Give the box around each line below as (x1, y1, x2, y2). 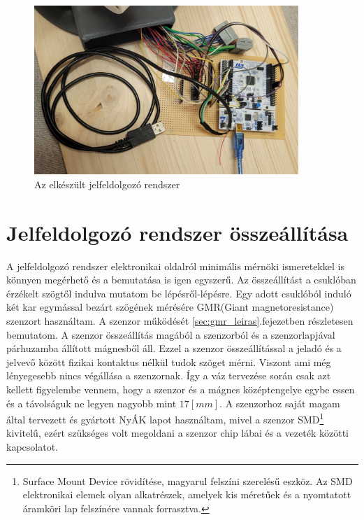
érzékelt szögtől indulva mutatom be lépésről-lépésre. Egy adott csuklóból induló (6, 286, 351, 300)
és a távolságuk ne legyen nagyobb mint (6, 395, 177, 410)
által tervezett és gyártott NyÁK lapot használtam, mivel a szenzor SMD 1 (6, 410, 324, 426)
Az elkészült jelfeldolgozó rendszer (34, 176, 180, 191)
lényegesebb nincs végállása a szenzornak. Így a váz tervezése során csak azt (6, 368, 331, 383)
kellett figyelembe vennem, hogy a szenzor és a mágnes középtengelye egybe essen (6, 382, 355, 397)
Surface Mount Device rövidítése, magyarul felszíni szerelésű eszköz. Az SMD (22, 473, 353, 488)
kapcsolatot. (6, 440, 58, 454)
